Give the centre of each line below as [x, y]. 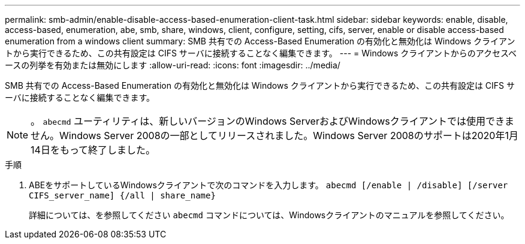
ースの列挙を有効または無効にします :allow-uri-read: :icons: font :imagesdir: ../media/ [173, 65]
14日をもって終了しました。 [93, 150]
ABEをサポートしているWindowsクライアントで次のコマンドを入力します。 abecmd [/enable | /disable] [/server [268, 185]
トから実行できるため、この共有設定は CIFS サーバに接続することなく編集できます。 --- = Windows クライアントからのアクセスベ [261, 53]
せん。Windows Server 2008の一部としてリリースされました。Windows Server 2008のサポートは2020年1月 [274, 135]
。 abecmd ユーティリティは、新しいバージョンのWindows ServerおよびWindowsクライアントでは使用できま [273, 121]
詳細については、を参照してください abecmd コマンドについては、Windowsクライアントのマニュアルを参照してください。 [269, 215]
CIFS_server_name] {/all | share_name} [122, 195]
